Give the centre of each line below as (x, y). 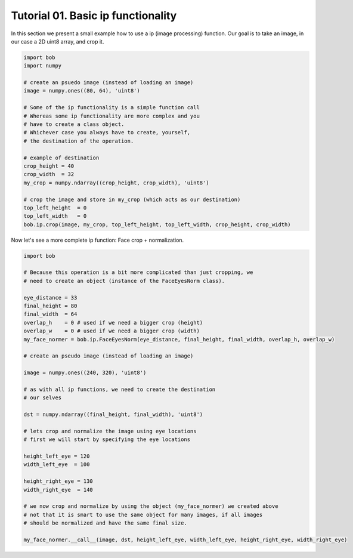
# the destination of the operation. (79, 141)
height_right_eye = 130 (58, 481)
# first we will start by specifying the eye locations (107, 440)
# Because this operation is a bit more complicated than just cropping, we (138, 272)
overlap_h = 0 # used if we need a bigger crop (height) (113, 323)
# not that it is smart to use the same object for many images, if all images (143, 514)
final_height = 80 (50, 306)
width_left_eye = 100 (57, 465)
